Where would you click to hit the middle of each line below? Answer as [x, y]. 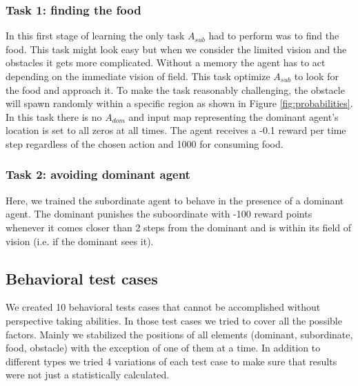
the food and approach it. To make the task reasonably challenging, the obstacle [175, 89]
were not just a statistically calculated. [88, 375]
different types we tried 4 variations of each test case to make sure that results [171, 361]
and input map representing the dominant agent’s [233, 116]
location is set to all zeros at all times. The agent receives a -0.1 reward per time [176, 130]
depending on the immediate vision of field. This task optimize [138, 76]
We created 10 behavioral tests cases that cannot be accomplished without [163, 307]
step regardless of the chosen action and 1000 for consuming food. [145, 143]
